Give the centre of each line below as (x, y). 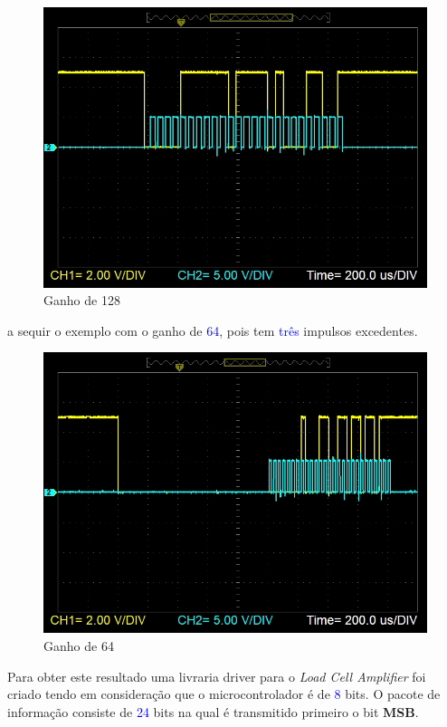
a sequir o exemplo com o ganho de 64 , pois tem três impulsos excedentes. (213, 330)
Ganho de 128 (82, 300)
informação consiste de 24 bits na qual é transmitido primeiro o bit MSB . (213, 711)
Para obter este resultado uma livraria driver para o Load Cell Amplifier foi (217, 676)
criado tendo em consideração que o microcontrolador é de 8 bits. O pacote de (224, 694)
